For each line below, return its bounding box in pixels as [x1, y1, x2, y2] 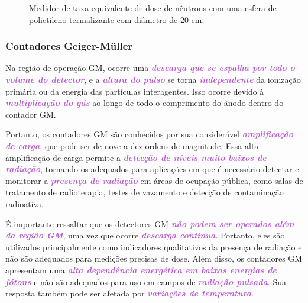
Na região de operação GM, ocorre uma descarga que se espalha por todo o [5, 62, 295, 74]
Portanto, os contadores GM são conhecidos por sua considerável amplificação [5, 128, 294, 140]
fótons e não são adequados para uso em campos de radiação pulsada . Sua [5, 275, 286, 288]
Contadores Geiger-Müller [5, 38, 133, 53]
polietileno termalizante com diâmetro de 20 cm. [29, 13, 205, 25]
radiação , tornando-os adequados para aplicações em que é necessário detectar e [5, 163, 299, 175]
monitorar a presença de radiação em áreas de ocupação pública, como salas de [5, 174, 303, 186]
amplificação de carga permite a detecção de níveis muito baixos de [5, 151, 267, 163]
